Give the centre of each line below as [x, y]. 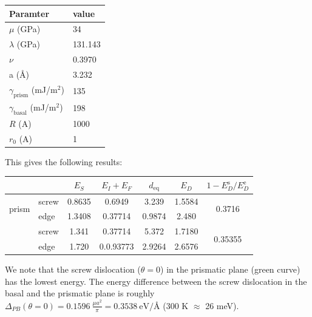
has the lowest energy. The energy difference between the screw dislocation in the [156, 281]
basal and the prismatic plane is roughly [80, 293]
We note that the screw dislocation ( [73, 269]
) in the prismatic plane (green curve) [230, 269]
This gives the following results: [64, 161]
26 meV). [222, 305]
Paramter [29, 13]
